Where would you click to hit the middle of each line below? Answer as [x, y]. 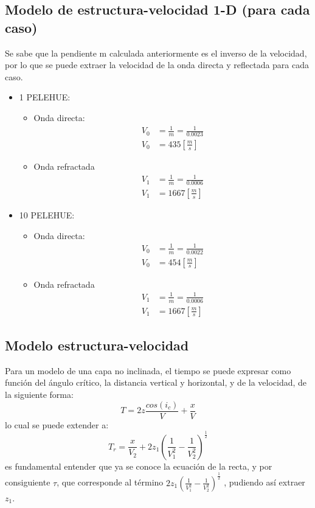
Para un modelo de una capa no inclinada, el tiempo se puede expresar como [148, 370]
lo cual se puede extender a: [57, 424]
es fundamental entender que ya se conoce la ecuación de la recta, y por [139, 466]
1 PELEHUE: [45, 97]
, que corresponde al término [110, 482]
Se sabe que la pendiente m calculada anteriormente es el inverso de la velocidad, [156, 53]
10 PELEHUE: [47, 214]
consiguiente [28, 482]
